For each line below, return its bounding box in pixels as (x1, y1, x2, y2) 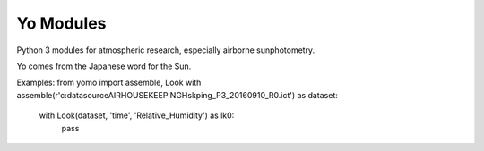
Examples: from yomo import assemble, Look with (16, 77, 202, 88)
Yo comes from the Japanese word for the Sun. (16, 61, 192, 71)
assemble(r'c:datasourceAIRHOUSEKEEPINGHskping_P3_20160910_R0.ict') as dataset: (16, 89, 338, 100)
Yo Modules (16, 13, 107, 33)
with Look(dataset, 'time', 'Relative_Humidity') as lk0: (39, 110, 235, 121)
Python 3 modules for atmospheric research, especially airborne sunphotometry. (16, 45, 315, 55)
